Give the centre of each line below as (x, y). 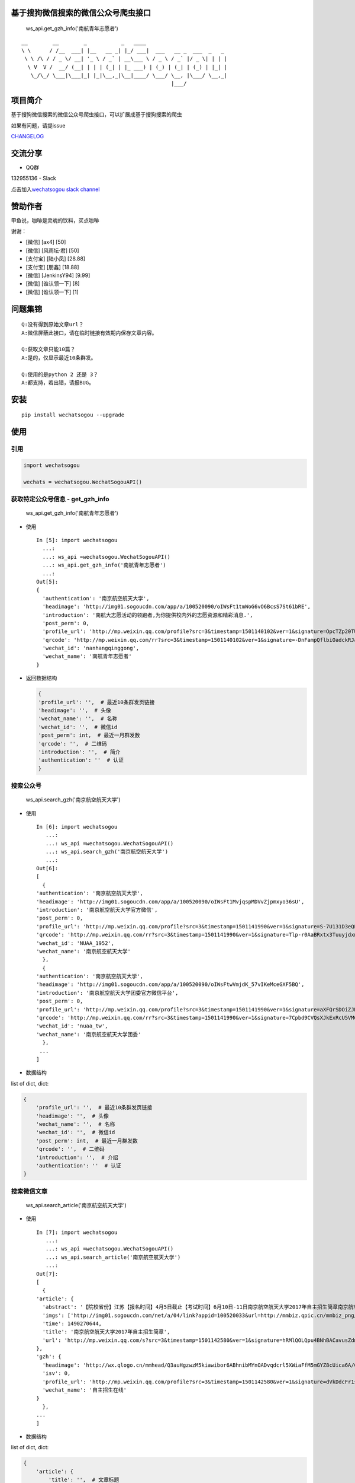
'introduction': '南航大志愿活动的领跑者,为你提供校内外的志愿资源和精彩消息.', (148, 615)
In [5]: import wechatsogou (77, 540)
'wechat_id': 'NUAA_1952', (75, 943)
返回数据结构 (41, 678)
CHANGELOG (28, 136)
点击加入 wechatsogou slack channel (55, 189)
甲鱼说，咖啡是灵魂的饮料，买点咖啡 (55, 220)
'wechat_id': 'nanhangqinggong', (91, 648)
